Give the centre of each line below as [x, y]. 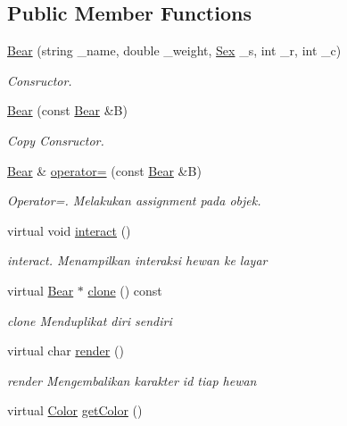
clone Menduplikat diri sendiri [90, 320]
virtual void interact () [69, 230]
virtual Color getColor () [75, 410]
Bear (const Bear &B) [67, 110]
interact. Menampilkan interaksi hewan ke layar [137, 260]
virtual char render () [66, 351]
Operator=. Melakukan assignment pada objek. [134, 200]
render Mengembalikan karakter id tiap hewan [132, 380]
